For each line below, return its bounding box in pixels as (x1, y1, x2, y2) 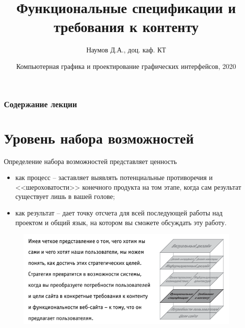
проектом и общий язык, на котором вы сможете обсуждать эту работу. (15, 217, 227, 227)
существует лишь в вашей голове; (15, 191, 115, 201)
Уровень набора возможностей (4, 128, 194, 148)
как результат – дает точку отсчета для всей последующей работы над (15, 207, 223, 217)
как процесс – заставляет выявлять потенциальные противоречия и (15, 172, 213, 182)
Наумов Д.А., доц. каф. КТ (86, 45, 166, 55)
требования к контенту (53, 16, 199, 36)
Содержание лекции (4, 98, 77, 110)
